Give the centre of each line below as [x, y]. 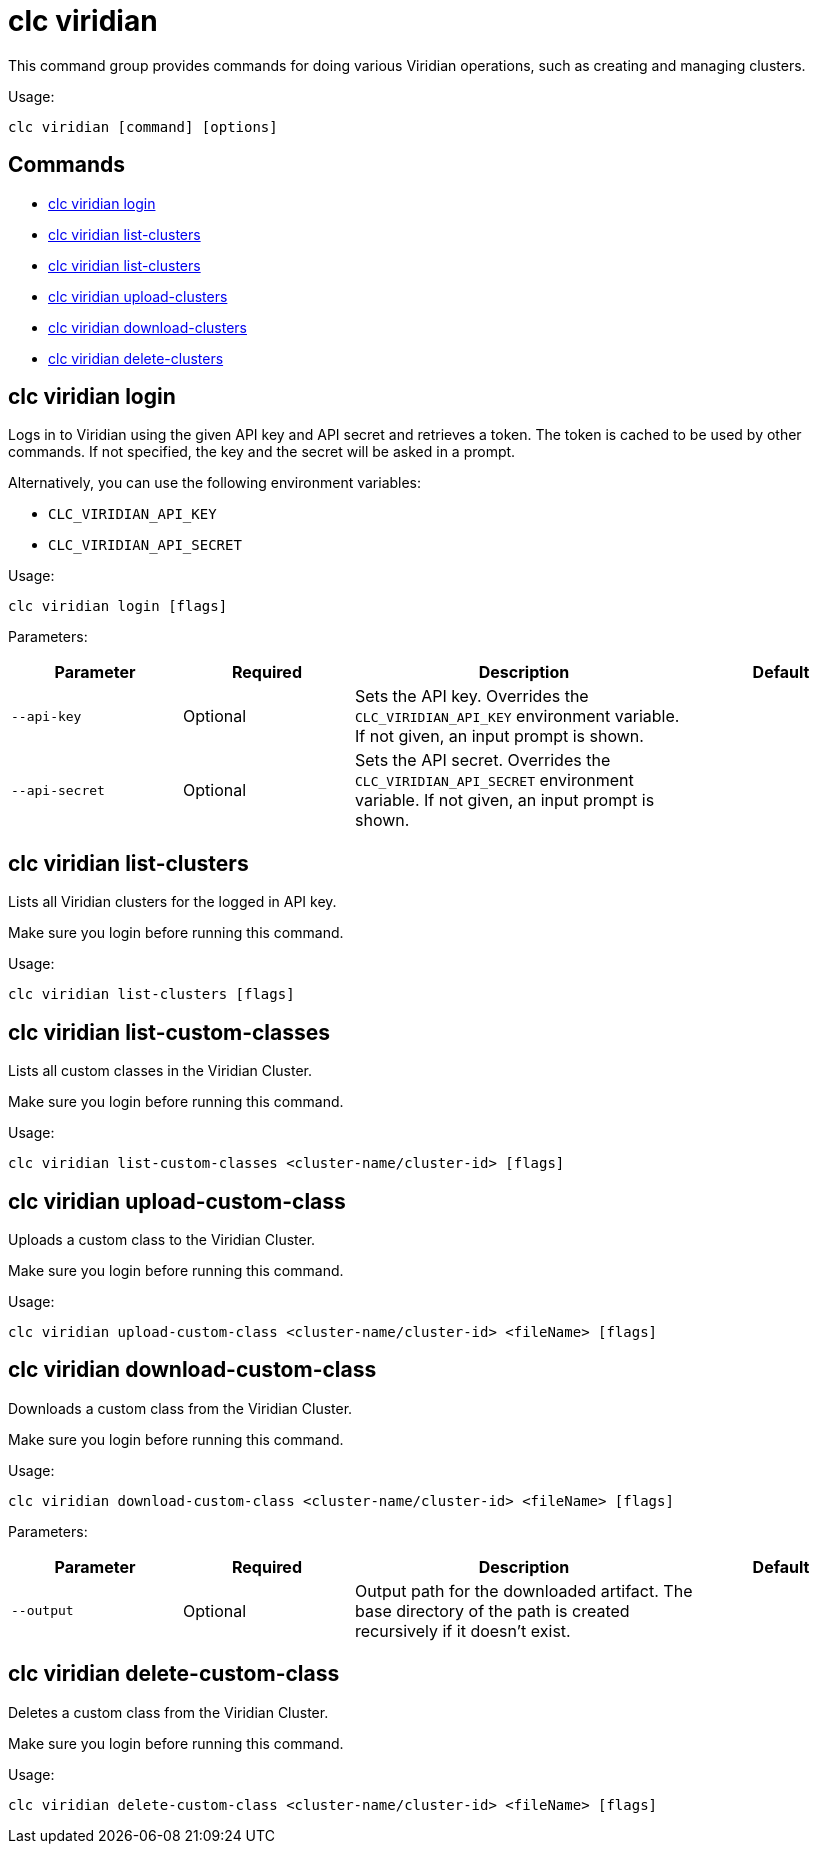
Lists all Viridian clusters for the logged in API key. [172, 902]
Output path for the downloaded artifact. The [524, 1590]
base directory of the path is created [492, 1610]
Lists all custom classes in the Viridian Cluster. [160, 1071]
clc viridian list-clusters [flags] [151, 994]
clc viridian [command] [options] [143, 126]
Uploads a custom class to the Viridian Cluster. [162, 1239]
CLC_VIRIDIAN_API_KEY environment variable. [517, 716]
